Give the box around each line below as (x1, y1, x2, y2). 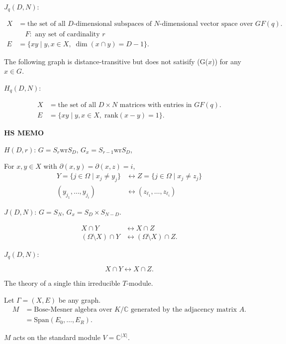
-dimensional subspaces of (73, 20, 152, 28)
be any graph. (58, 294, 101, 305)
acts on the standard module (13, 332, 100, 343)
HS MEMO (4, 127, 44, 138)
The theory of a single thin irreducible (4, 278, 120, 288)
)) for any (212, 56, 241, 66)
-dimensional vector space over (159, 20, 253, 28)
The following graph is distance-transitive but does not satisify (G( (4, 56, 208, 66)
